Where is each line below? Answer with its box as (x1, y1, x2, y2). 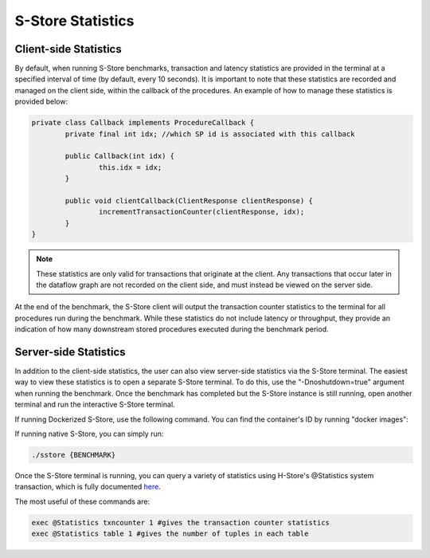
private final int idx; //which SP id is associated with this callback (64, 129, 355, 139)
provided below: (14, 96, 68, 107)
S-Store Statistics (14, 12, 135, 29)
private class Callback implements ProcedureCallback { (31, 118, 255, 128)
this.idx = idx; (98, 163, 162, 171)
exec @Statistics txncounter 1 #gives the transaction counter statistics (31, 518, 330, 527)
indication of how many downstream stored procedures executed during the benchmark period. (14, 324, 329, 334)
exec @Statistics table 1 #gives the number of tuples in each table (31, 529, 309, 538)
